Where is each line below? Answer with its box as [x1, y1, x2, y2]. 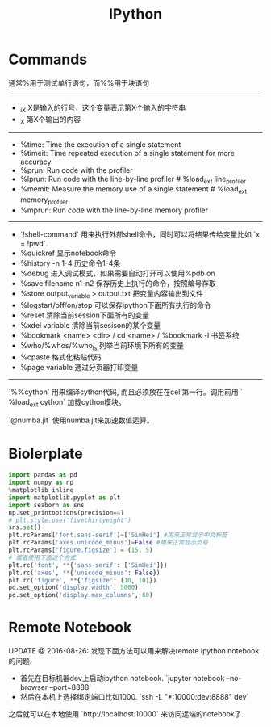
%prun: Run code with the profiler [19, 165, 133, 174]
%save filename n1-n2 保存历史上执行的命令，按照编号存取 [19, 278, 216, 288]
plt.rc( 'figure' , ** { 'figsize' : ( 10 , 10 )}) [8, 576, 157, 584]
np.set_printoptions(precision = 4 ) [8, 508, 125, 517]
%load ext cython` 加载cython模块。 [8, 397, 127, 409]
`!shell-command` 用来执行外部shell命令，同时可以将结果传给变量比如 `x [19, 229, 261, 239]
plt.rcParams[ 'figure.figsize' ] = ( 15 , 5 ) [8, 546, 153, 554]
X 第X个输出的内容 [19, 114, 81, 126]
